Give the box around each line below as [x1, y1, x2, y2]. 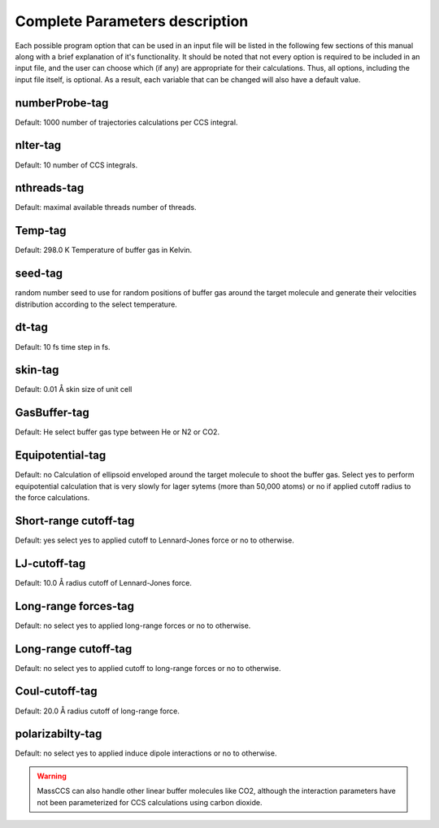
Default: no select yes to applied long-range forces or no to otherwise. [15, 621, 251, 630]
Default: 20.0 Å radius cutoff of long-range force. [15, 706, 180, 716]
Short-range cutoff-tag [15, 513, 135, 528]
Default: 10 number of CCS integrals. [15, 159, 138, 170]
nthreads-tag [15, 181, 85, 195]
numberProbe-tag [15, 96, 109, 110]
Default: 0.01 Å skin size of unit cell [15, 385, 133, 394]
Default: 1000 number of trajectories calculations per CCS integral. [15, 117, 238, 127]
